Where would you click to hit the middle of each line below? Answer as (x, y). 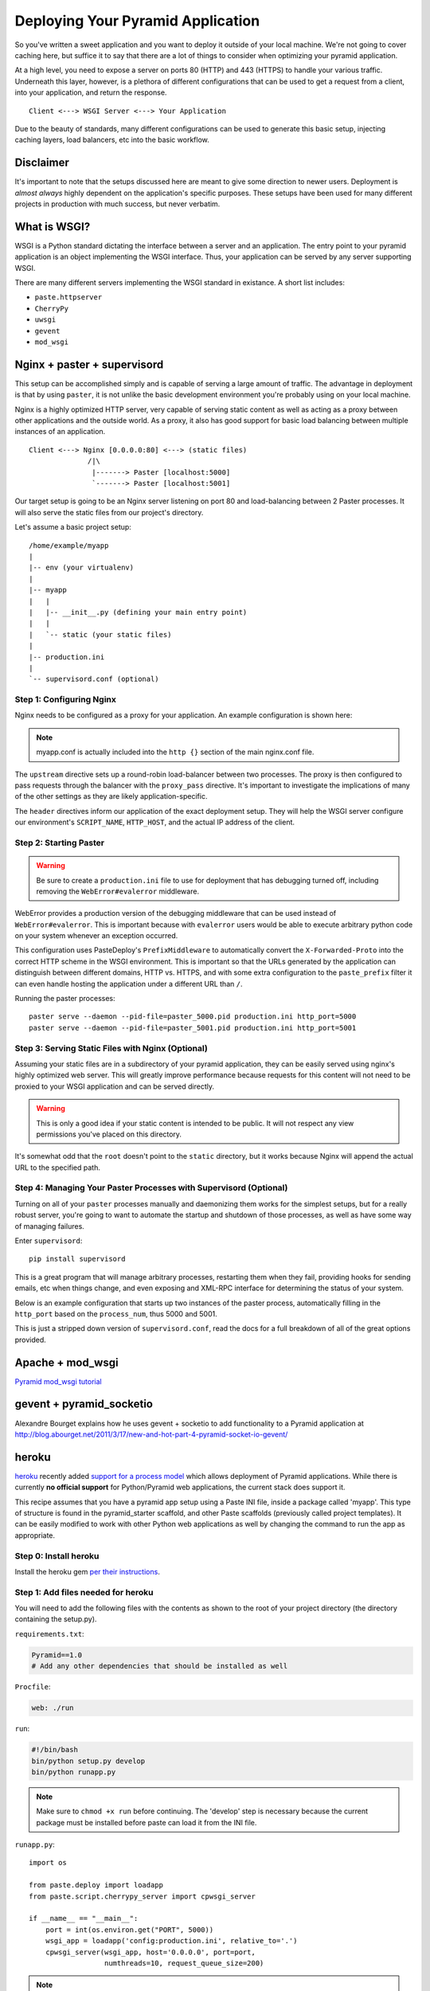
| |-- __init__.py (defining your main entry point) (138, 612)
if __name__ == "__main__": (84, 1919)
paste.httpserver (68, 297)
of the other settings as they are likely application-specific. (111, 796)
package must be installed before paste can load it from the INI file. (147, 1822)
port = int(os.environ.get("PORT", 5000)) (129, 1930)
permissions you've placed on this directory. (109, 1134)
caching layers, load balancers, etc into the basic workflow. (112, 140)
